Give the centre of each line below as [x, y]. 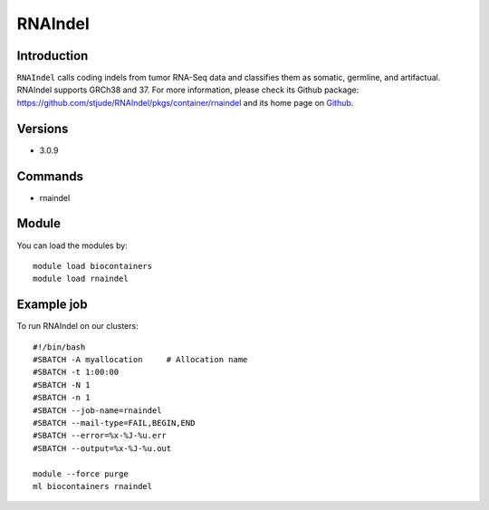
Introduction [53, 56]
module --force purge [81, 474]
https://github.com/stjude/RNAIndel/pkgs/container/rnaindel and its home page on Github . [185, 102]
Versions [43, 128]
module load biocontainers [93, 266]
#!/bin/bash [59, 347]
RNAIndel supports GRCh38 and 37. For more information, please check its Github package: [188, 90]
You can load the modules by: [72, 245]
